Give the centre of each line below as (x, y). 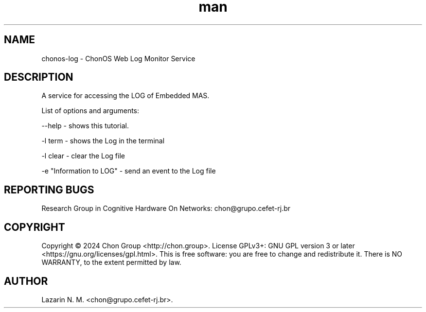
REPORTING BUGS (49, 190)
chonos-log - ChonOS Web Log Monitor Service (118, 58)
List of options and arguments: (90, 111)
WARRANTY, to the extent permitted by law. (111, 262)
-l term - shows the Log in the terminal (103, 141)
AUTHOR (26, 281)
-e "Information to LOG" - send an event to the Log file (129, 171)
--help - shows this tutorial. (85, 126)
